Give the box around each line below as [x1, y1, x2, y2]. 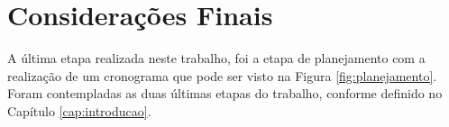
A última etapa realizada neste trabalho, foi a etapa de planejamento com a [7, 49, 426, 68]
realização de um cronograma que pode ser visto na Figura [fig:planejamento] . [7, 66, 437, 85]
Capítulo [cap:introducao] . [7, 101, 151, 120]
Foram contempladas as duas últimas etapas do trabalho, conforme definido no [7, 84, 443, 103]
